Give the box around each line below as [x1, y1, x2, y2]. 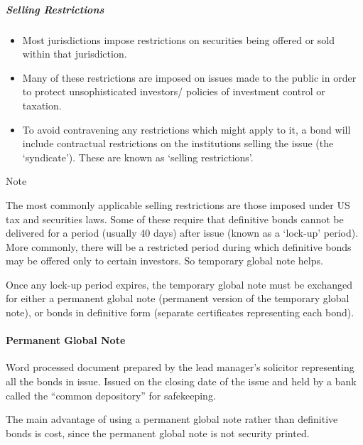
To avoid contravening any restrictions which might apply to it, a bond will [22, 122, 351, 136]
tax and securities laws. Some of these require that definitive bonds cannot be [6, 211, 344, 226]
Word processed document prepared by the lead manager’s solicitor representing [6, 360, 354, 375]
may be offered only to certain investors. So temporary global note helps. [6, 253, 323, 268]
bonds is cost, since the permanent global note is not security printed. [6, 425, 310, 440]
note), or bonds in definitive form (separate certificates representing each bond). [6, 305, 354, 320]
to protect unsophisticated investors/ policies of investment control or [22, 84, 325, 99]
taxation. [22, 97, 62, 112]
